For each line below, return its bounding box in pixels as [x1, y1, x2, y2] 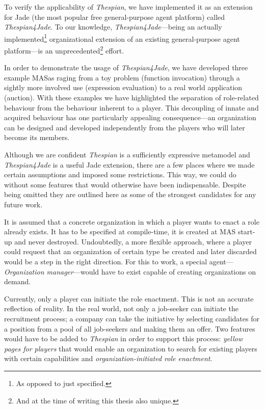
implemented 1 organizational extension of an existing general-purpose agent [4, 32, 240, 44]
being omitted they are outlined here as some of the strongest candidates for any [4, 189, 256, 200]
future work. [4, 199, 43, 209]
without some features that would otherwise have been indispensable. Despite [4, 179, 246, 189]
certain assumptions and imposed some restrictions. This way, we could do [4, 169, 236, 180]
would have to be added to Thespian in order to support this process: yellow [4, 333, 243, 344]
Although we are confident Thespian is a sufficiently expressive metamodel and [4, 149, 250, 160]
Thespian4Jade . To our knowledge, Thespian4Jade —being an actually [4, 21, 222, 32]
